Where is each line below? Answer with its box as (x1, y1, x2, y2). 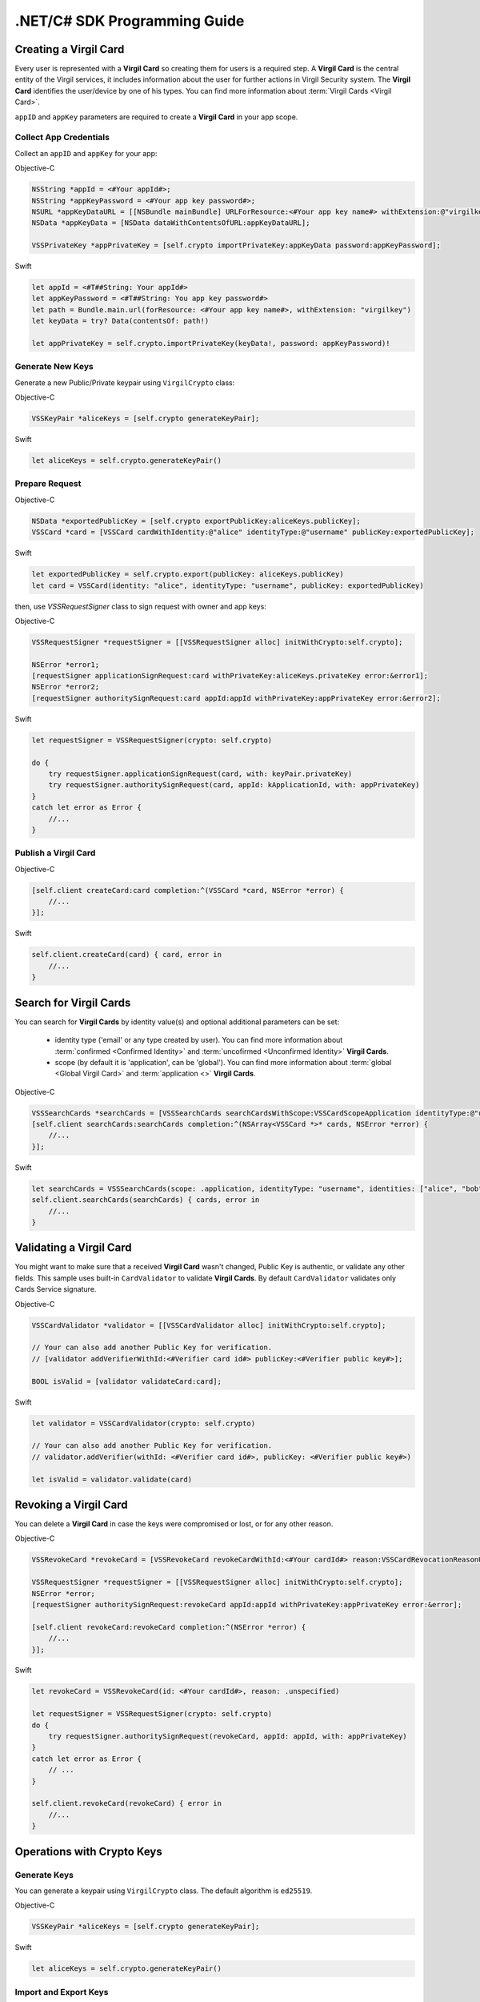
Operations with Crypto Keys (14, 1844, 163, 1858)
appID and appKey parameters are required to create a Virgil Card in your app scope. (14, 112, 298, 122)
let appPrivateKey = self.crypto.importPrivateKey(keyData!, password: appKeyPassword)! (31, 339, 391, 348)
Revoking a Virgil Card (14, 1497, 128, 1511)
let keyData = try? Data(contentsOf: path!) (31, 316, 210, 326)
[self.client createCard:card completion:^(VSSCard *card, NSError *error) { (31, 886, 344, 894)
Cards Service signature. (14, 1284, 97, 1294)
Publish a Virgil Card (14, 847, 96, 858)
